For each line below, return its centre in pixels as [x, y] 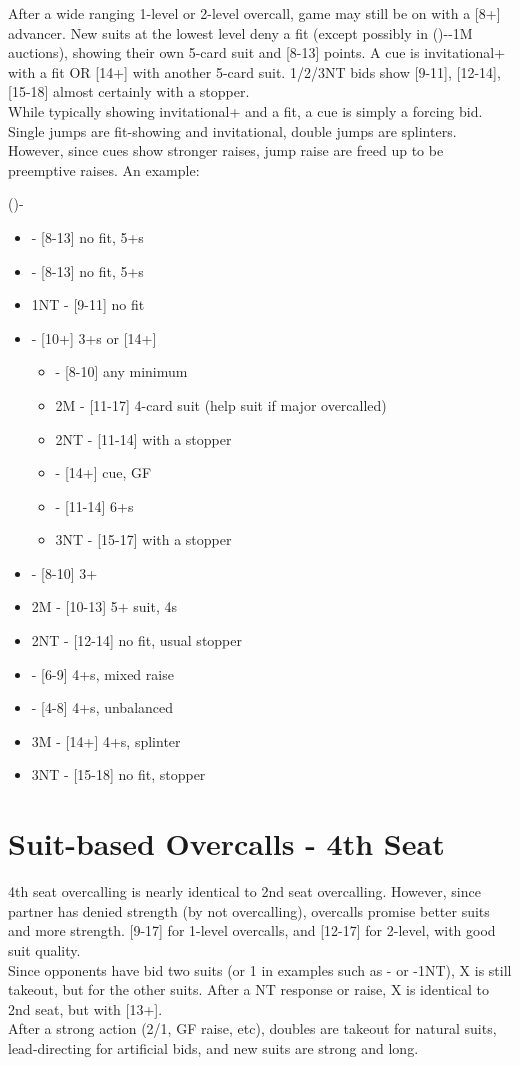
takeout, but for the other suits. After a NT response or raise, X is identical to [248, 989]
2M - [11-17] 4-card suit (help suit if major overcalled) [221, 404]
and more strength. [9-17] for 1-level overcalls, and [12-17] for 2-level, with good [252, 930]
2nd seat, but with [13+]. [85, 1008]
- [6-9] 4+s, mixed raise [102, 673]
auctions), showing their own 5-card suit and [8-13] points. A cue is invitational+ [257, 52]
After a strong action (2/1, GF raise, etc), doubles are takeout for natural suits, [252, 1028]
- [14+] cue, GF [103, 472]
